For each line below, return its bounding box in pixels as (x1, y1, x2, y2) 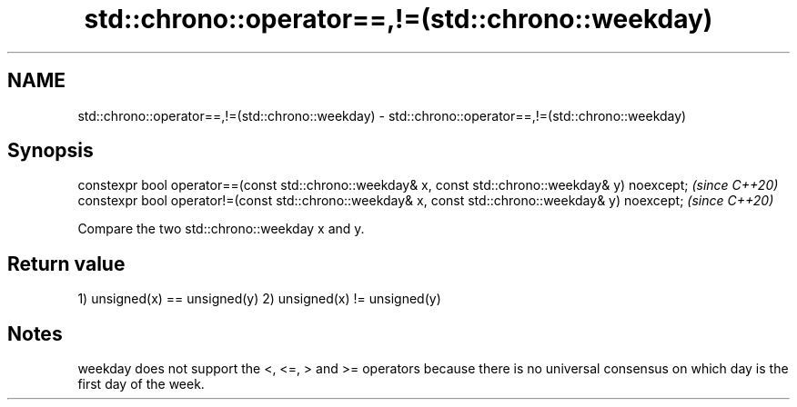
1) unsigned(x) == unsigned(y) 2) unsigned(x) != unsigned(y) (77, 291, 441, 307)
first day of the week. (77, 376, 205, 392)
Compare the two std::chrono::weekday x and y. (77, 221, 365, 237)
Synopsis (7, 139, 94, 163)
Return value (7, 252, 126, 275)
